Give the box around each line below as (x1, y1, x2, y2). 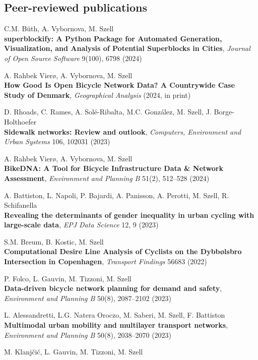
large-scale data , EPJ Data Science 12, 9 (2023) (4, 219, 159, 230)
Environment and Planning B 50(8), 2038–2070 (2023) (4, 329, 172, 340)
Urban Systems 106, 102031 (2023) (4, 136, 110, 147)
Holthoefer (4, 116, 37, 127)
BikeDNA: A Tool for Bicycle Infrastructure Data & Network (4, 163, 223, 173)
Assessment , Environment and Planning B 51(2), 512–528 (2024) (4, 172, 210, 183)
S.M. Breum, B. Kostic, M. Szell (4, 236, 104, 247)
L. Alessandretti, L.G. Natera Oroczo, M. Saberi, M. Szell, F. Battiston (4, 310, 225, 320)
